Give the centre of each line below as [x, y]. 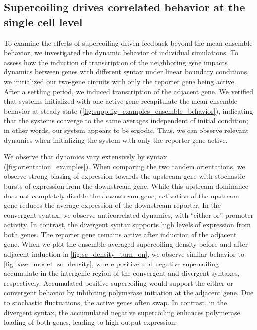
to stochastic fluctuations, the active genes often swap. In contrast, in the [116, 302]
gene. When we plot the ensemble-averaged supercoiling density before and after [126, 244]
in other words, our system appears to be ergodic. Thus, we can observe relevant [126, 130]
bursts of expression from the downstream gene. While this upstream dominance [126, 185]
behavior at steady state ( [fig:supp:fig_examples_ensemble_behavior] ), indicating [128, 110]
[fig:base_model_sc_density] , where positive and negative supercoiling [111, 263]
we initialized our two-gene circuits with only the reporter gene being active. [120, 81]
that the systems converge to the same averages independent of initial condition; [126, 120]
